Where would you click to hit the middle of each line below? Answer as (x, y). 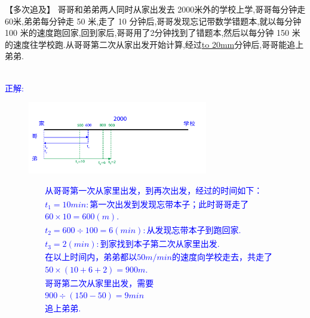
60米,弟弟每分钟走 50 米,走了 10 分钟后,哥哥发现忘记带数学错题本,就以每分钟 (153, 21)
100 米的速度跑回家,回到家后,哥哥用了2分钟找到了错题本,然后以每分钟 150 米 (153, 33)
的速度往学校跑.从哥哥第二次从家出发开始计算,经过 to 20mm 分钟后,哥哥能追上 (154, 44)
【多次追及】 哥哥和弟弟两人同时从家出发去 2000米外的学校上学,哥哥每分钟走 (155, 9)
